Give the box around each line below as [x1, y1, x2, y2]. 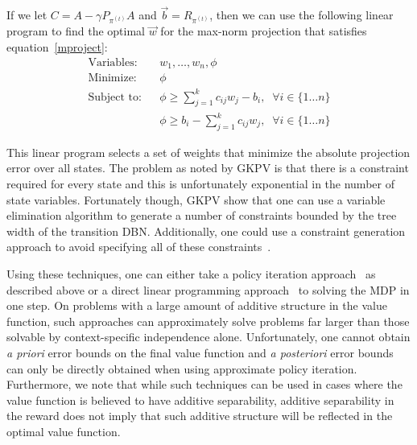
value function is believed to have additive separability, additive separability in [6, 391, 394, 408]
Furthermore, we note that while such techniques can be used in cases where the [6, 376, 403, 393]
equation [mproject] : [6, 39, 108, 56]
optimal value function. [6, 422, 121, 439]
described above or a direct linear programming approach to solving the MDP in [6, 281, 410, 298]
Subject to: [88, 91, 142, 103]
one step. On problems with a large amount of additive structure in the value [6, 297, 387, 314]
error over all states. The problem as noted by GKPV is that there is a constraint [6, 159, 409, 176]
